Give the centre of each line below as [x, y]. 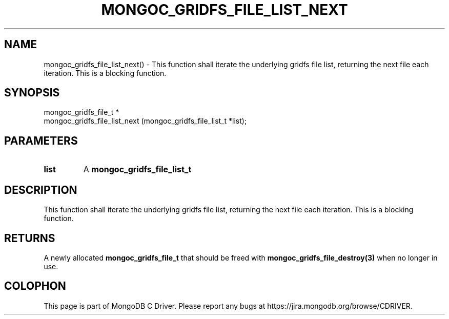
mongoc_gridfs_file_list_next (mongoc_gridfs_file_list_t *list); [145, 121]
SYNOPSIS [32, 93]
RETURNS [30, 238]
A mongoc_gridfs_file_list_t [137, 170]
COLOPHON [35, 286]
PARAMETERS [41, 141]
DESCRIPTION [41, 190]
